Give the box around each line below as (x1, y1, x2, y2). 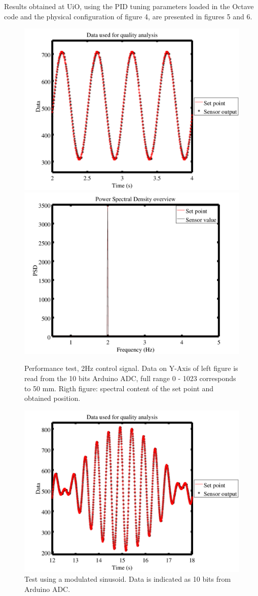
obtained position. (24, 393, 81, 403)
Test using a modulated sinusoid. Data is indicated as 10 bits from (24, 574, 231, 584)
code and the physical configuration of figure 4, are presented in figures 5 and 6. (4, 11, 252, 21)
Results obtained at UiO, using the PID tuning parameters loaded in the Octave (4, 1, 254, 11)
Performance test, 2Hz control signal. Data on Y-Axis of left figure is (24, 363, 238, 373)
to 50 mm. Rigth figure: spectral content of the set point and (24, 383, 213, 393)
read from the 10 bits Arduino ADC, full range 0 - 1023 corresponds (24, 372, 236, 383)
